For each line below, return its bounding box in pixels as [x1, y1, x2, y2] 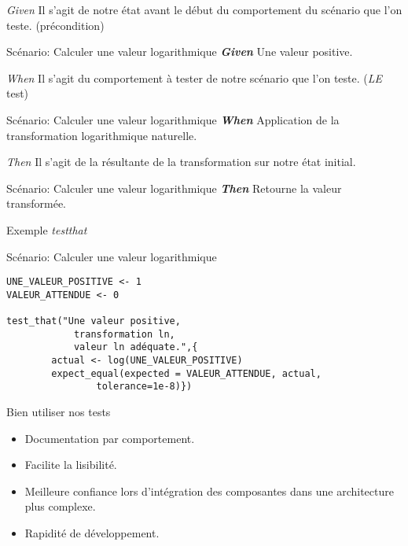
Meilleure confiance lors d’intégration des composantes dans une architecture [24, 482, 394, 499]
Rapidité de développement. [24, 525, 160, 540]
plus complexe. [24, 498, 96, 515]
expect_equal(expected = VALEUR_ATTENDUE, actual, [51, 367, 322, 379]
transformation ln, [73, 328, 175, 340]
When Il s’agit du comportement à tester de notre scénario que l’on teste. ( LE [6, 69, 383, 86]
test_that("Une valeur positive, [6, 315, 181, 327]
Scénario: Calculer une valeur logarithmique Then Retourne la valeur [6, 179, 342, 196]
